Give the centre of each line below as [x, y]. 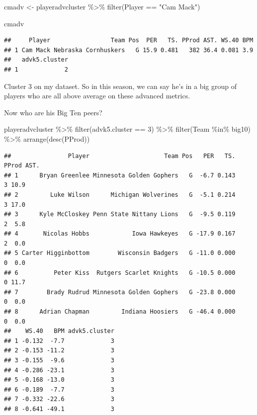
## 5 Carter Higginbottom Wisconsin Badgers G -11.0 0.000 [120, 253]
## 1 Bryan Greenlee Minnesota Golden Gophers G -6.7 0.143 [120, 175]
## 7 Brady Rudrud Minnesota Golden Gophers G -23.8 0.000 [120, 292]
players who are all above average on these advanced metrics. [97, 96]
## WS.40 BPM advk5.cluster [59, 331]
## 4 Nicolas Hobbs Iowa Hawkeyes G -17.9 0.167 [120, 234]
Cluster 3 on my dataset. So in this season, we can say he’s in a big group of [121, 86]
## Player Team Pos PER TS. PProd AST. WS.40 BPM [129, 41]
